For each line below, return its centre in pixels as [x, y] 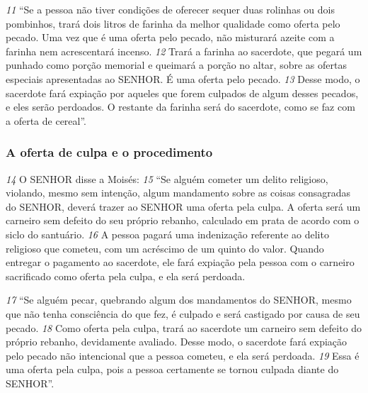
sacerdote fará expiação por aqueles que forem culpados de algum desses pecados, [182, 93]
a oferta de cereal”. [46, 120]
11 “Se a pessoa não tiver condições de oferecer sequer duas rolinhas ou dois [170, 9]
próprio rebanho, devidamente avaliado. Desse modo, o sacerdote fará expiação [177, 342]
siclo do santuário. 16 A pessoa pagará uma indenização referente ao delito [167, 234]
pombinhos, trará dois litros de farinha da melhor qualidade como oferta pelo [173, 23]
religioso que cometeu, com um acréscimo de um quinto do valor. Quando [165, 248]
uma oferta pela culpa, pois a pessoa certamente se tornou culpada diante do [172, 369]
